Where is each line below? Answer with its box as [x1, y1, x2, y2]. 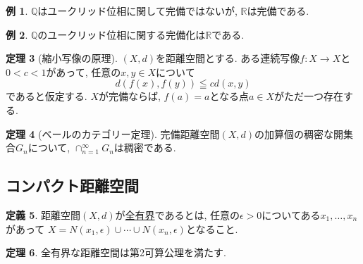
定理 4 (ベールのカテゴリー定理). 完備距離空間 [6, 126, 220, 141]
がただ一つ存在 [274, 89, 344, 103]
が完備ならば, [99, 89, 161, 103]
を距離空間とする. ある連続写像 [156, 51, 300, 65]
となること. [185, 225, 238, 235]
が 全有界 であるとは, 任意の [115, 207, 240, 222]
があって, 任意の [46, 64, 121, 79]
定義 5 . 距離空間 [6, 207, 80, 222]
